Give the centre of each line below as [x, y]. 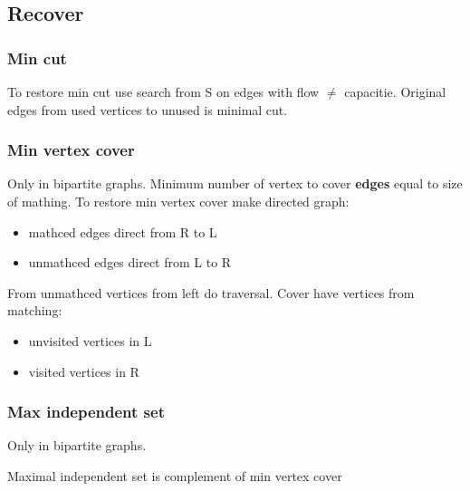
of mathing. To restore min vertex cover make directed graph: [178, 201]
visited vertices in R [84, 371]
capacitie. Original [395, 91]
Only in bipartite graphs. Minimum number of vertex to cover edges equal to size [235, 183]
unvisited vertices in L [90, 340]
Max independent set [86, 412]
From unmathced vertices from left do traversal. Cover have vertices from [211, 292]
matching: [35, 310]
